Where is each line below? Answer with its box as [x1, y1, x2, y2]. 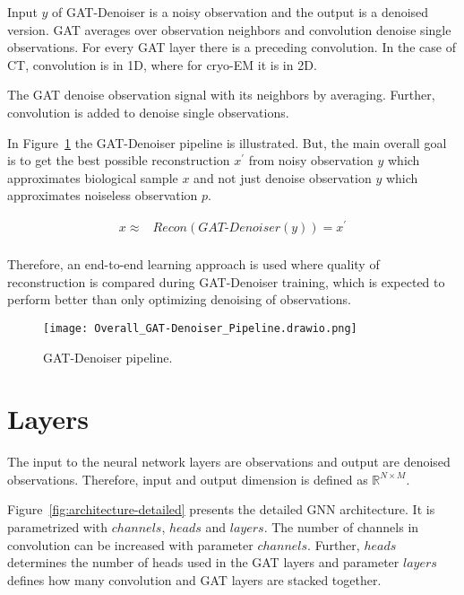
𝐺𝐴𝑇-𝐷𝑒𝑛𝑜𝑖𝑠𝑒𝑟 [198, 222, 281, 235]
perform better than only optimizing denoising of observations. [7, 290, 351, 309]
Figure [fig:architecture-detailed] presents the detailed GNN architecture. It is [7, 500, 435, 519]
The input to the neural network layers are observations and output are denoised [7, 452, 451, 471]
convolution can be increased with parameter [7, 535, 253, 554]
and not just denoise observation [193, 168, 372, 187]
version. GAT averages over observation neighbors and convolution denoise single [7, 20, 451, 39]
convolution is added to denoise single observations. [7, 102, 289, 121]
